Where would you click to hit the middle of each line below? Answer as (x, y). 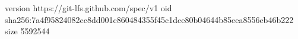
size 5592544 (27, 31)
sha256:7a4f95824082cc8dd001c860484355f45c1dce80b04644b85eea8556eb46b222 (149, 19)
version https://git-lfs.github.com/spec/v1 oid (88, 8)
